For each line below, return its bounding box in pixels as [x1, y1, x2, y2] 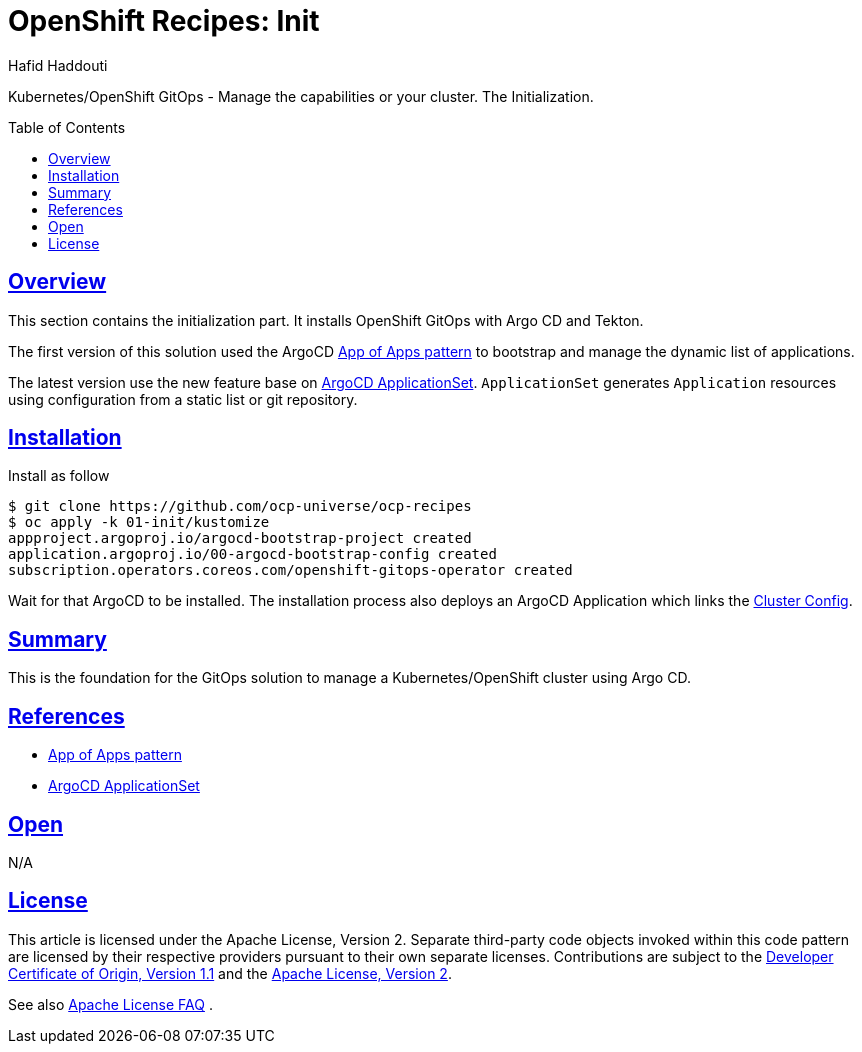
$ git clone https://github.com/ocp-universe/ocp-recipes [8, 498, 472, 515]
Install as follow [8, 467, 110, 485]
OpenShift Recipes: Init [8, 4, 320, 38]
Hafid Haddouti [8, 56, 108, 74]
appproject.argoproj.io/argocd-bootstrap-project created [8, 530, 472, 547]
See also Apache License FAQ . [8, 995, 213, 1013]
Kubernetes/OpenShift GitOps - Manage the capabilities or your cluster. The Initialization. [8, 87, 594, 105]
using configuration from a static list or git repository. [8, 390, 358, 408]
